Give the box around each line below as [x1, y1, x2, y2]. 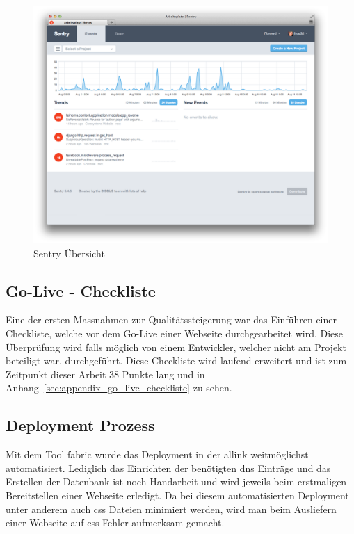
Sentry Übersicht [33, 245, 105, 260]
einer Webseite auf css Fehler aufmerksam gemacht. [6, 515, 225, 530]
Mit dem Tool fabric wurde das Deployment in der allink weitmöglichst [6, 447, 309, 462]
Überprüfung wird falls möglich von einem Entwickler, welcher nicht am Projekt [6, 339, 346, 354]
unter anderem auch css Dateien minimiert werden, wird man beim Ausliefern [6, 501, 337, 516]
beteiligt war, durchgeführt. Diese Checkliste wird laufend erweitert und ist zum [6, 353, 347, 368]
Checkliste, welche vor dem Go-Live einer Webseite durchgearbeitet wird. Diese [6, 326, 344, 340]
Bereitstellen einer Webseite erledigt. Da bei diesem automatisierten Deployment [6, 487, 349, 502]
